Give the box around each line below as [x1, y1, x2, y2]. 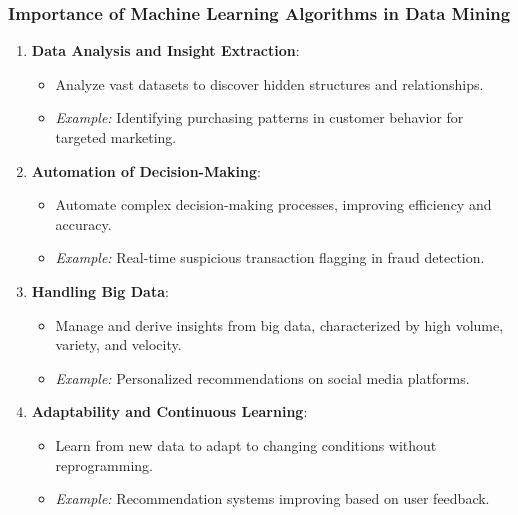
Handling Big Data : [31, 280, 169, 301]
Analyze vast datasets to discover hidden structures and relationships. [55, 73, 484, 94]
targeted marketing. [55, 127, 177, 147]
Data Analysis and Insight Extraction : [31, 40, 300, 61]
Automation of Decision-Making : [31, 160, 261, 181]
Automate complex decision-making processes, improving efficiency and [55, 194, 492, 215]
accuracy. [55, 213, 112, 234]
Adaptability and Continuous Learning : [31, 401, 308, 422]
